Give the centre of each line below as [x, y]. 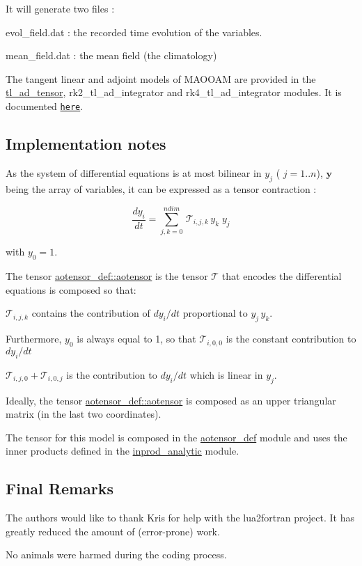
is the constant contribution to [291, 339]
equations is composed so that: [71, 289]
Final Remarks [60, 488]
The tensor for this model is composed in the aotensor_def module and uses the [176, 437]
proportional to [215, 313]
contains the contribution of [91, 313]
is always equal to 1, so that [136, 339]
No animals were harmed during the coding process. [116, 555]
